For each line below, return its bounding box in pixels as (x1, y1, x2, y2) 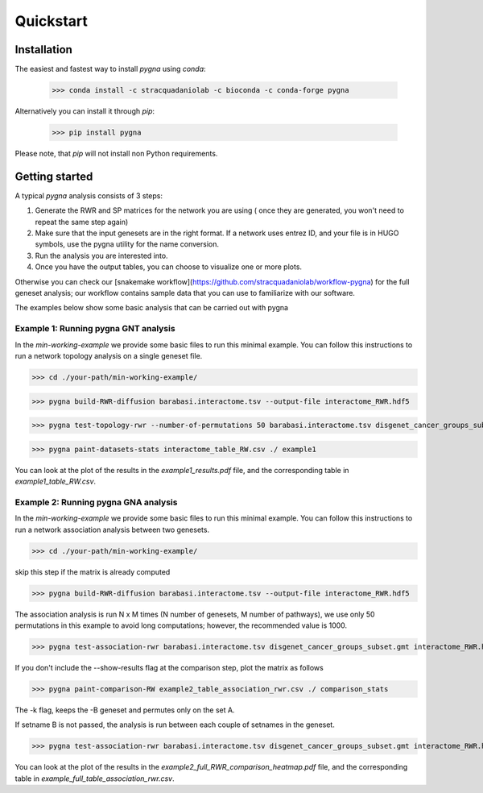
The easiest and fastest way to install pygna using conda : (14, 64, 206, 74)
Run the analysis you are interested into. (35, 251, 168, 260)
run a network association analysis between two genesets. (14, 525, 209, 534)
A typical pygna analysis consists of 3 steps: (14, 190, 163, 201)
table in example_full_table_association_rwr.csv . (14, 774, 175, 783)
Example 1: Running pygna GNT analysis (14, 323, 176, 334)
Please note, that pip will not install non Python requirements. (14, 149, 218, 158)
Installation (14, 43, 72, 56)
